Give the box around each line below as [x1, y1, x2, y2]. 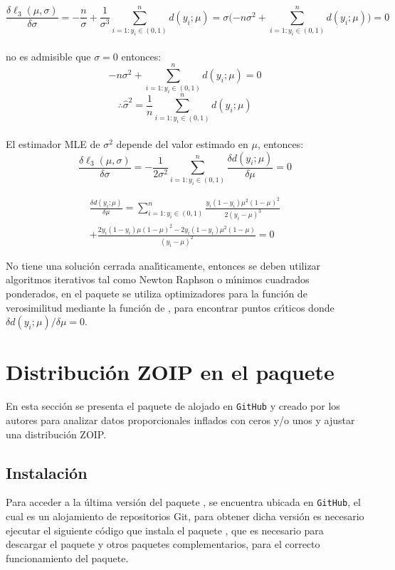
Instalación [6, 461, 88, 483]
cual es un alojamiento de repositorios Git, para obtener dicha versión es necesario [6, 509, 364, 524]
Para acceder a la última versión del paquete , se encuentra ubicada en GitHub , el [6, 495, 361, 510]
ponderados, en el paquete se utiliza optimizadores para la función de [6, 286, 307, 301]
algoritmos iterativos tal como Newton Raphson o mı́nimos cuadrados [6, 272, 310, 287]
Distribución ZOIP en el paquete [6, 357, 335, 386]
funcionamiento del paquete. [6, 550, 129, 565]
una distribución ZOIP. [6, 426, 107, 441]
